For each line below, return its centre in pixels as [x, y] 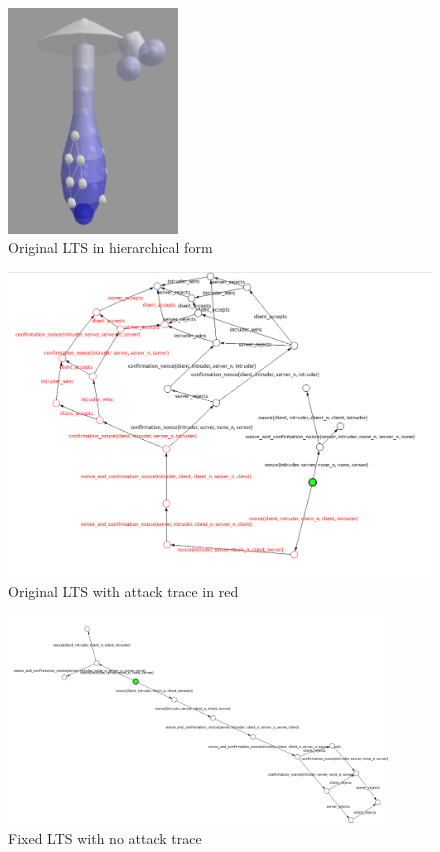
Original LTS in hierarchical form [110, 247]
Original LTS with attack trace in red [123, 591]
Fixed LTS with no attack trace [105, 838]
